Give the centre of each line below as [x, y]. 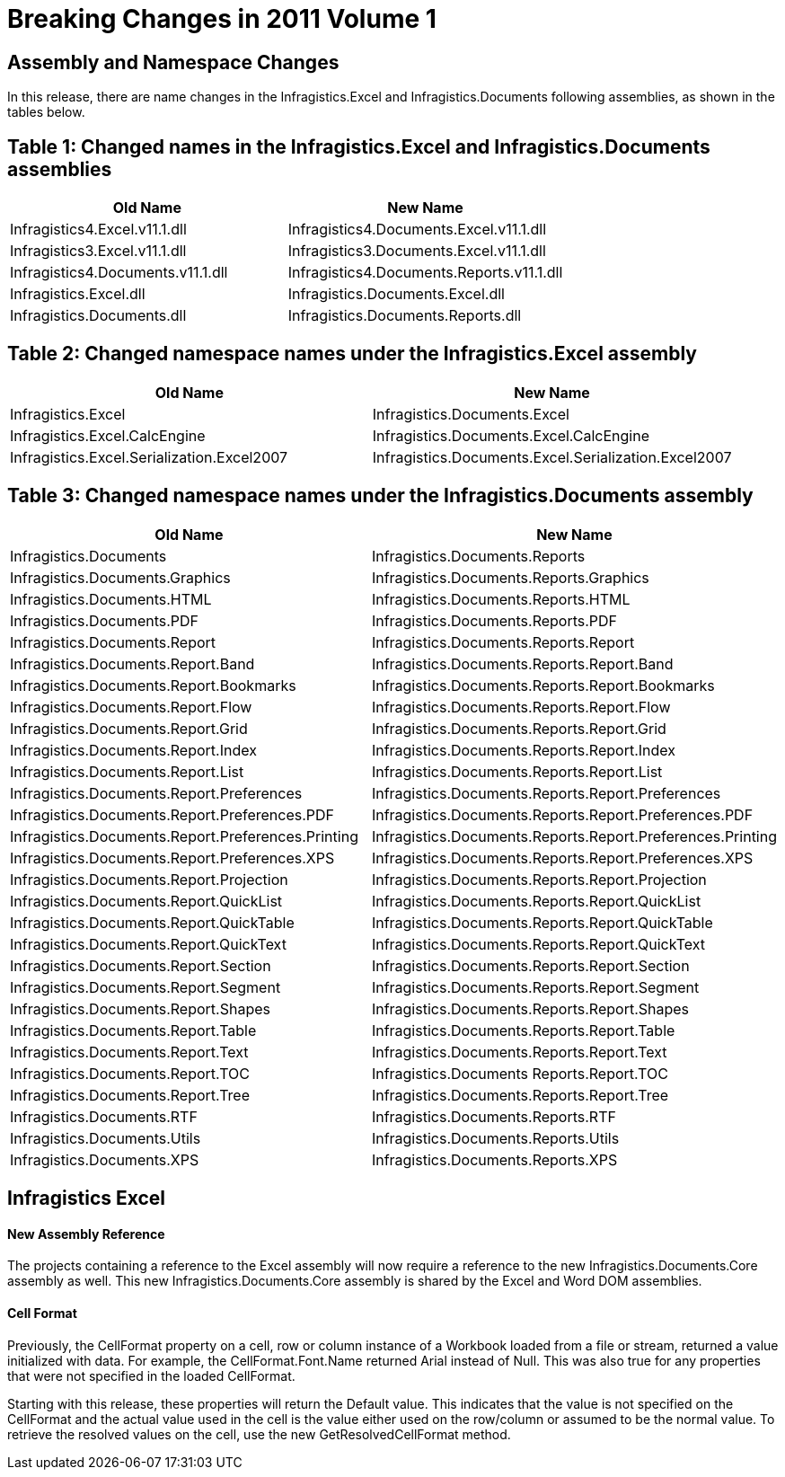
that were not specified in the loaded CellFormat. [151, 1375]
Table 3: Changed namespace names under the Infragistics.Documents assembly [380, 496]
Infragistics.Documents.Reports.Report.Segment [535, 987]
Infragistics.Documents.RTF [104, 1116]
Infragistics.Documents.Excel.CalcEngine [511, 435]
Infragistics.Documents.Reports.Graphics [510, 577]
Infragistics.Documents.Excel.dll [396, 294]
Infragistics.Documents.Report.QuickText [148, 944]
